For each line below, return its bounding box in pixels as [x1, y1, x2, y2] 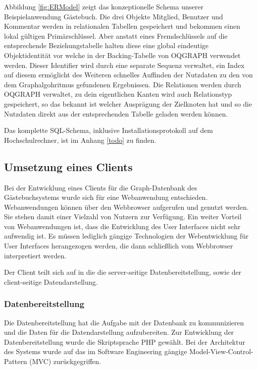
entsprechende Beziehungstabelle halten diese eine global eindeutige [4, 40, 209, 51]
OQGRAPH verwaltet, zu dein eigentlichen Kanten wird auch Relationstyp [4, 89, 232, 99]
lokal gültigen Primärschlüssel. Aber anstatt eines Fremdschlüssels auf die [4, 30, 228, 41]
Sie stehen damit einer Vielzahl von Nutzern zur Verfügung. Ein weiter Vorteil [4, 211, 242, 222]
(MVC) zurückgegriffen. [29, 356, 101, 367]
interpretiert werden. [4, 250, 67, 260]
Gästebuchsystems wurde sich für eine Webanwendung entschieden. [4, 192, 208, 202]
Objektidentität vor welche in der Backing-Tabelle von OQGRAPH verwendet [4, 50, 241, 60]
